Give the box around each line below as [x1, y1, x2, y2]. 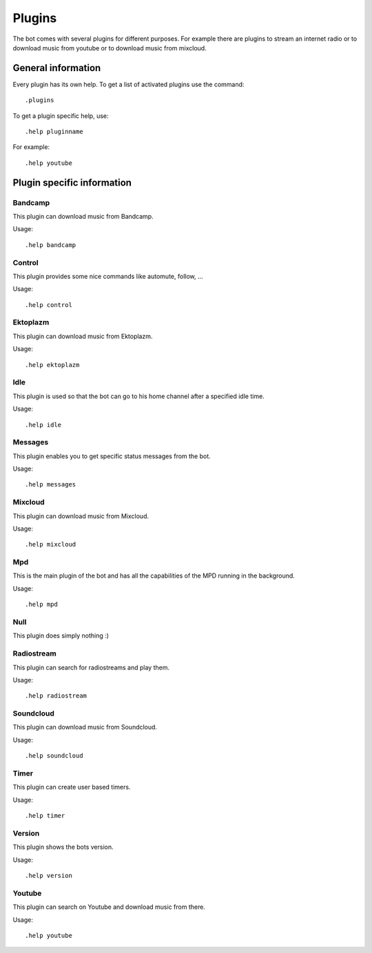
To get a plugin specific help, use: [12, 111, 110, 120]
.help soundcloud [25, 752, 83, 760]
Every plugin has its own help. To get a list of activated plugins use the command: [12, 80, 245, 88]
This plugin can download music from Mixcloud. [12, 511, 149, 520]
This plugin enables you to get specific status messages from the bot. [12, 452, 211, 460]
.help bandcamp [25, 241, 76, 248]
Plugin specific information [12, 177, 132, 188]
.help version [25, 872, 72, 880]
